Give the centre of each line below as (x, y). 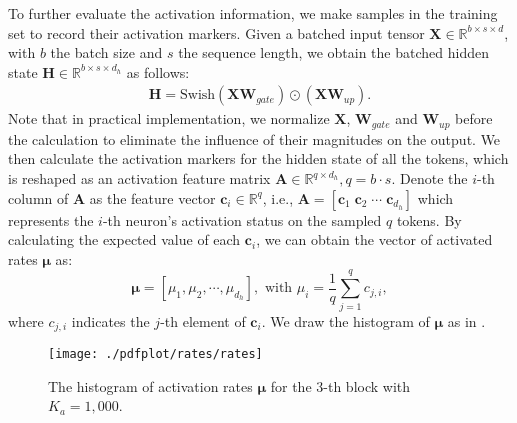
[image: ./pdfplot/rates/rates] (155, 354)
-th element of (203, 320)
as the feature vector (152, 197)
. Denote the (429, 178)
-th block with (367, 385)
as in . (466, 320)
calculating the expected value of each (124, 239)
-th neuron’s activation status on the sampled (242, 219)
